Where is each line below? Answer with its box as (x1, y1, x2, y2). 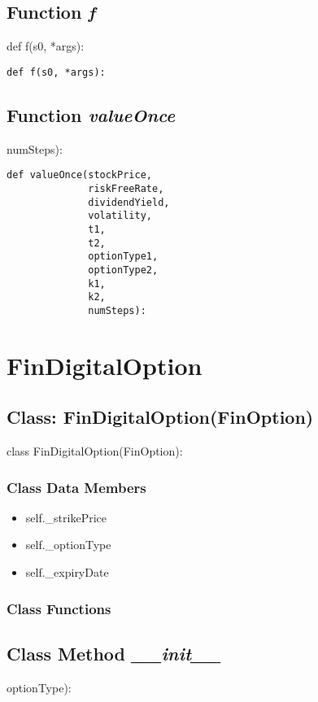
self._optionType (25, 536, 111, 553)
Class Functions (7, 598, 111, 618)
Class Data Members (7, 477, 146, 497)
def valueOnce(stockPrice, (7, 169, 152, 181)
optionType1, (88, 251, 159, 263)
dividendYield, (88, 196, 170, 208)
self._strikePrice (25, 508, 107, 525)
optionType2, (88, 264, 159, 276)
